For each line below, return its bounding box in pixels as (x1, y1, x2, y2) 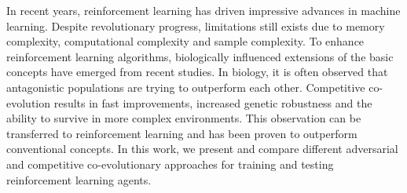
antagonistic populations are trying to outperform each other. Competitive (6, 78, 365, 95)
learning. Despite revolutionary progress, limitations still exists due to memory (6, 17, 385, 34)
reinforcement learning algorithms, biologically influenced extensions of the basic (6, 48, 394, 64)
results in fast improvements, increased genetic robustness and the (53, 94, 372, 111)
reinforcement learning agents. (6, 171, 152, 188)
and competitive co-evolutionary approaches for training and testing (6, 155, 334, 172)
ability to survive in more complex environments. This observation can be (6, 110, 361, 126)
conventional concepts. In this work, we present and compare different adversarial (6, 140, 398, 157)
